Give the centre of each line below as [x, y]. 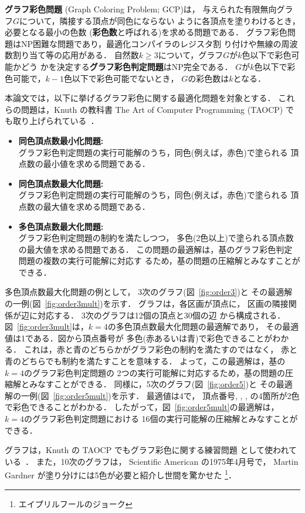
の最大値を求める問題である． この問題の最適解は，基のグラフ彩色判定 [155, 249]
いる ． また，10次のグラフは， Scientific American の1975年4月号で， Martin [152, 461]
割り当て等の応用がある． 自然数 [76, 55]
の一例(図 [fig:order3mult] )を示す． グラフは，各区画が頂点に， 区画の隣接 [147, 304]
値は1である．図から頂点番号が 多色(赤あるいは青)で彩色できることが [139, 338]
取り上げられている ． [56, 121]
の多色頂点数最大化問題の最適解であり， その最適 [203, 326]
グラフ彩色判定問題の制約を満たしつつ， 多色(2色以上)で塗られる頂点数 [156, 238]
